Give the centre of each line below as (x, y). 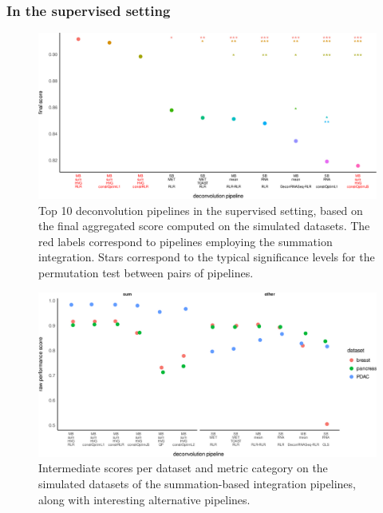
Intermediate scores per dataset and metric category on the (183, 468)
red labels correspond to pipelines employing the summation (186, 241)
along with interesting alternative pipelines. (144, 499)
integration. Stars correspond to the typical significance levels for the (207, 257)
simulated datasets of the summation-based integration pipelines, (197, 484)
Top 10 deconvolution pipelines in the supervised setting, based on (201, 210)
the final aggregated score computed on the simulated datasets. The (204, 226)
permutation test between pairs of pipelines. (146, 273)
